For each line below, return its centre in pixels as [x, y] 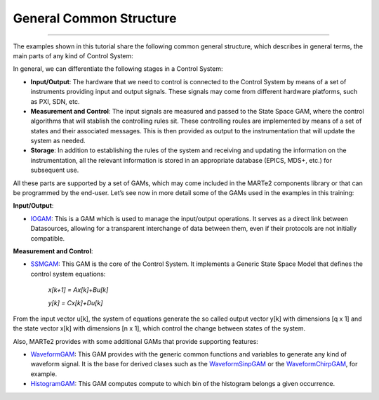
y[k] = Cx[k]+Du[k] [75, 302]
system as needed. [58, 141]
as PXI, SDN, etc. [55, 101]
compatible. [48, 238]
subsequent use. [55, 170]
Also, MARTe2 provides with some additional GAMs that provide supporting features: [136, 341]
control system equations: [68, 274]
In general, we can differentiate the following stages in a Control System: [118, 69]
